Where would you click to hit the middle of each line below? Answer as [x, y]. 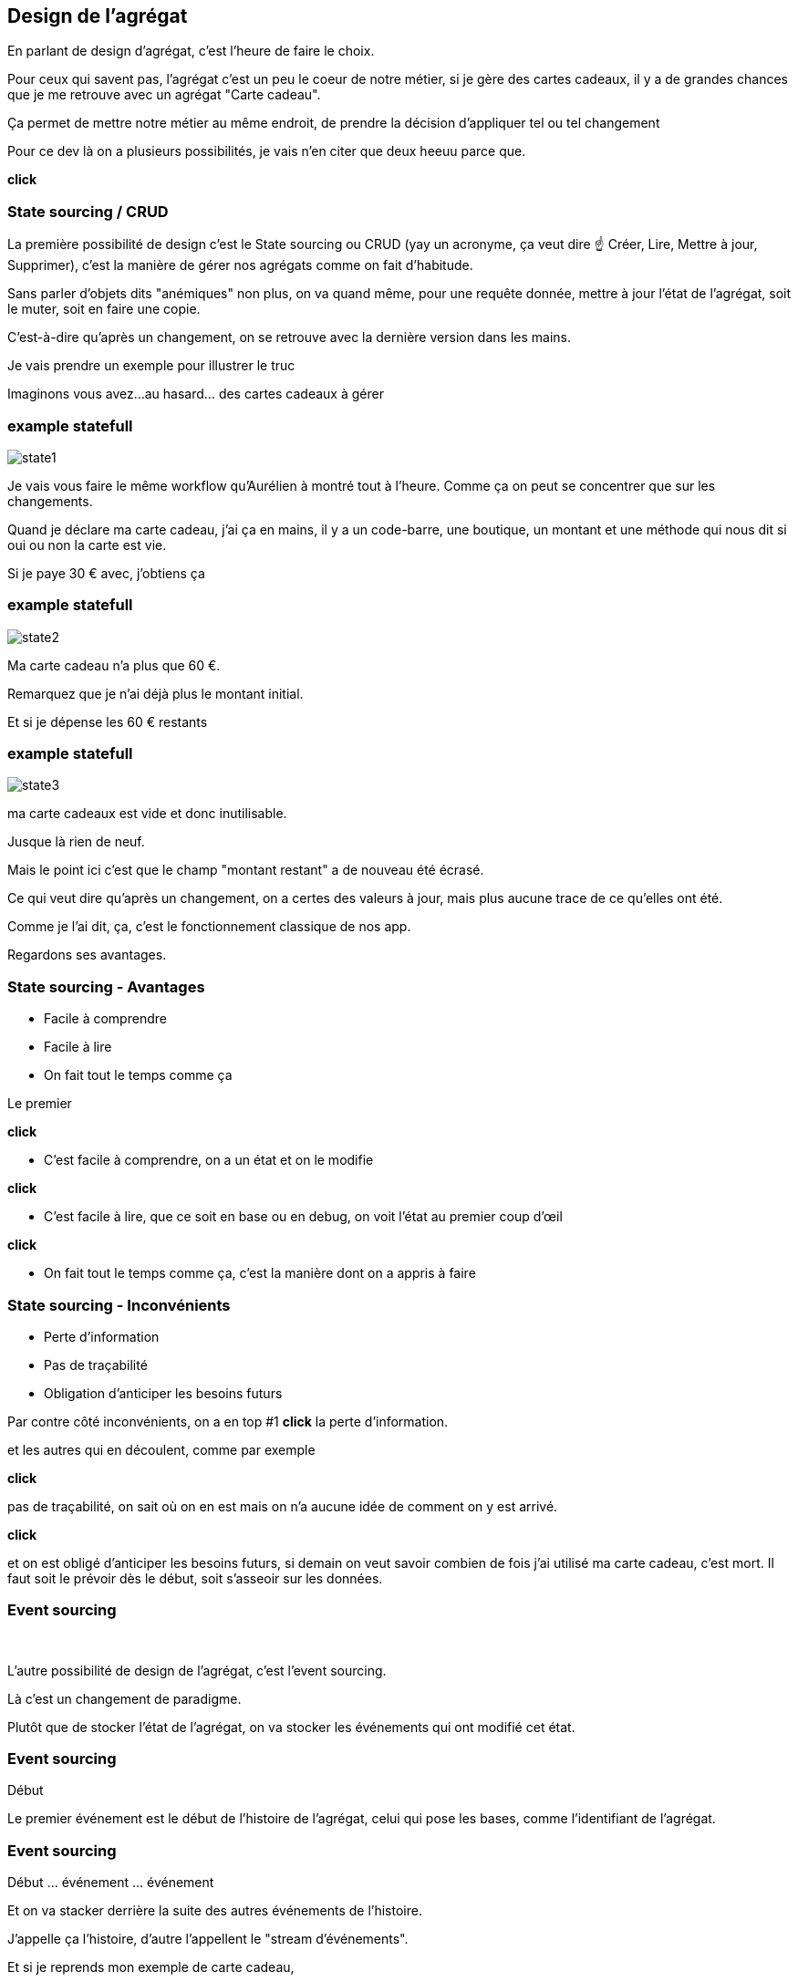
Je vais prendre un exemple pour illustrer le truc [151, 366]
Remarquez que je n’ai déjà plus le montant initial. [155, 693]
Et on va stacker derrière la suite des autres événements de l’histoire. [215, 1911]
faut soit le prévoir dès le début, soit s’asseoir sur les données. [195, 1578]
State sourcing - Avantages [106, 986]
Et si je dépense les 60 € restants [108, 721]
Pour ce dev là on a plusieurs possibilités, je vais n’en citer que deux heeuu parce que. [267, 151]
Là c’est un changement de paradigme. [124, 1698]
